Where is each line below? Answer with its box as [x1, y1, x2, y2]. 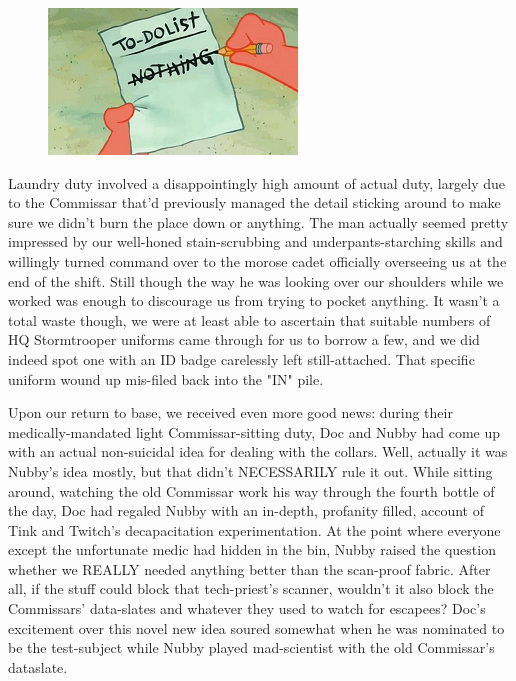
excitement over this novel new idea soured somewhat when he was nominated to [8, 617, 505, 638]
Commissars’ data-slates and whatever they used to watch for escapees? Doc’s [8, 598, 486, 619]
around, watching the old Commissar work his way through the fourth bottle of [8, 480, 495, 501]
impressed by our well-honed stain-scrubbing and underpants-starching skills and [8, 231, 503, 252]
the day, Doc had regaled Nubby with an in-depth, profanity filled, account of [8, 500, 484, 521]
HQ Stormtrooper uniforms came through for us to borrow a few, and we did [8, 329, 480, 350]
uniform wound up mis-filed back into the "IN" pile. [8, 368, 324, 389]
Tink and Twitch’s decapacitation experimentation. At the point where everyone [8, 519, 501, 540]
